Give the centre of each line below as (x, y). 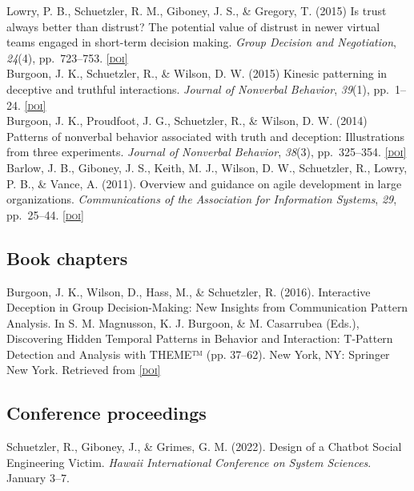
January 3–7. (38, 478)
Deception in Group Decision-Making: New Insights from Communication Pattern (207, 307)
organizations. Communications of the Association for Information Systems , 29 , (202, 199)
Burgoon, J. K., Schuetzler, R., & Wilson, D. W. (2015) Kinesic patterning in (197, 73)
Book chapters (67, 258)
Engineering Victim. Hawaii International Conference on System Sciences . (189, 462)
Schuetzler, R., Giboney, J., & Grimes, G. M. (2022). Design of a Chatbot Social (204, 447)
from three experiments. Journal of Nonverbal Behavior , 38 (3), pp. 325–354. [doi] (207, 152)
